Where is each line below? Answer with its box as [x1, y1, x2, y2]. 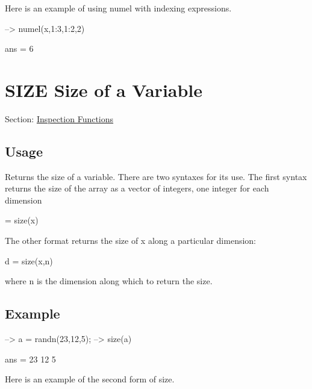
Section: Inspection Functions [5, 112, 114, 125]
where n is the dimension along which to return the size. [5, 275, 213, 287]
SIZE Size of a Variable [5, 77, 203, 102]
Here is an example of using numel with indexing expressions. [5, 2, 232, 14]
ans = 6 [5, 42, 34, 55]
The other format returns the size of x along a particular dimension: [5, 234, 257, 247]
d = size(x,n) [5, 254, 53, 267]
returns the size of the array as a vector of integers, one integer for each [5, 182, 269, 194]
